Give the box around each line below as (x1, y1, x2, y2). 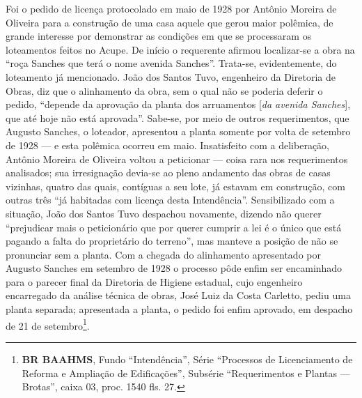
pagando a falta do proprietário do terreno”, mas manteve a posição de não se (6, 234, 338, 248)
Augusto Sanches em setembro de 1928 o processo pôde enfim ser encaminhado (6, 261, 343, 275)
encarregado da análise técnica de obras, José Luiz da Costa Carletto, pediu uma (6, 288, 351, 303)
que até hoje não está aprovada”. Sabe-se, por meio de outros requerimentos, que (6, 110, 349, 125)
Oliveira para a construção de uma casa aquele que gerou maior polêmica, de (6, 15, 333, 29)
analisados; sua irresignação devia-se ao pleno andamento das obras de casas (6, 165, 331, 180)
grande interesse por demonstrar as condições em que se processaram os (6, 29, 312, 43)
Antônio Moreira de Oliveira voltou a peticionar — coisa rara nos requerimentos (6, 151, 348, 166)
